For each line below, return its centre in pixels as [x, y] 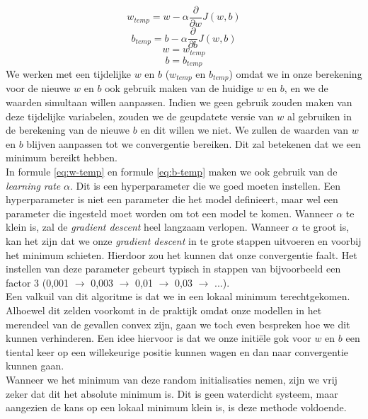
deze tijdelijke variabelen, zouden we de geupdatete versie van [140, 116]
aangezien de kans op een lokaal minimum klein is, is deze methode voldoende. [176, 407]
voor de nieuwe [38, 88]
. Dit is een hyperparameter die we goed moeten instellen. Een [205, 185]
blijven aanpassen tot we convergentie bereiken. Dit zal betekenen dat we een [194, 143]
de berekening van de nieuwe [68, 130]
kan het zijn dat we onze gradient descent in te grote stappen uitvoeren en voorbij [184, 241]
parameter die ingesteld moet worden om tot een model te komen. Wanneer [169, 213]
